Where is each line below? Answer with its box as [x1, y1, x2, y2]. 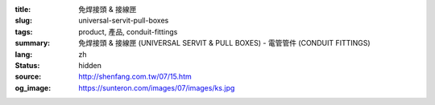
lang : [14, 49, 33, 59]
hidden [78, 60, 102, 70]
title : [14, 5, 31, 14]
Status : [14, 60, 40, 70]
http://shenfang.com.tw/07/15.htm [78, 72, 193, 82]
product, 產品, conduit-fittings [78, 26, 178, 36]
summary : [14, 38, 51, 48]
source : [14, 72, 42, 82]
